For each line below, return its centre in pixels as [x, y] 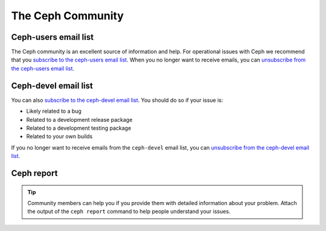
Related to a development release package [79, 119]
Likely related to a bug [54, 111]
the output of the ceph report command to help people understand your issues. [129, 212]
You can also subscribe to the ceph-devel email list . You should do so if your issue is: [117, 100]
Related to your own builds [59, 136]
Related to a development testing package [79, 128]
